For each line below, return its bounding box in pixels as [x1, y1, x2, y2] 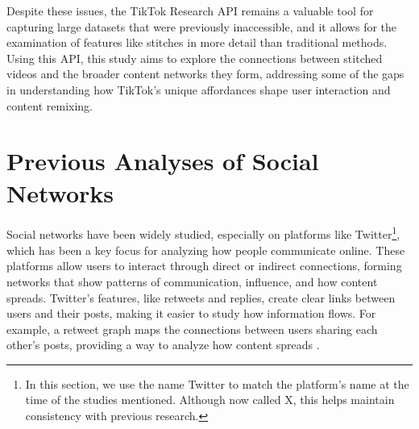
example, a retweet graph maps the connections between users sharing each [6, 320, 378, 337]
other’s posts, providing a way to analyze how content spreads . [6, 336, 320, 353]
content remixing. [6, 97, 93, 114]
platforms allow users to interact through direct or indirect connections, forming [6, 257, 402, 274]
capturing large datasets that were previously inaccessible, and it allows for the [6, 18, 397, 35]
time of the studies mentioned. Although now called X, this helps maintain [25, 391, 395, 408]
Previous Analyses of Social [6, 144, 319, 177]
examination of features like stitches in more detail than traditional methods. [6, 34, 388, 51]
